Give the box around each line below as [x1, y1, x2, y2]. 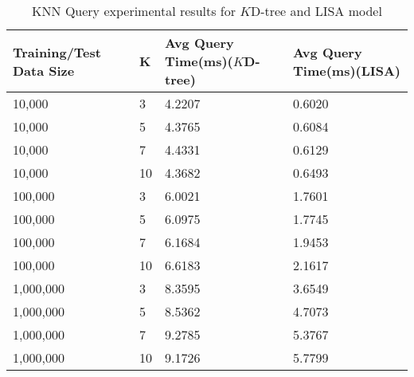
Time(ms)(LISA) [292, 61, 401, 80]
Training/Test [13, 42, 101, 61]
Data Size [13, 61, 75, 80]
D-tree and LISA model [250, 2, 382, 20]
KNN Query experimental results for [32, 2, 236, 20]
